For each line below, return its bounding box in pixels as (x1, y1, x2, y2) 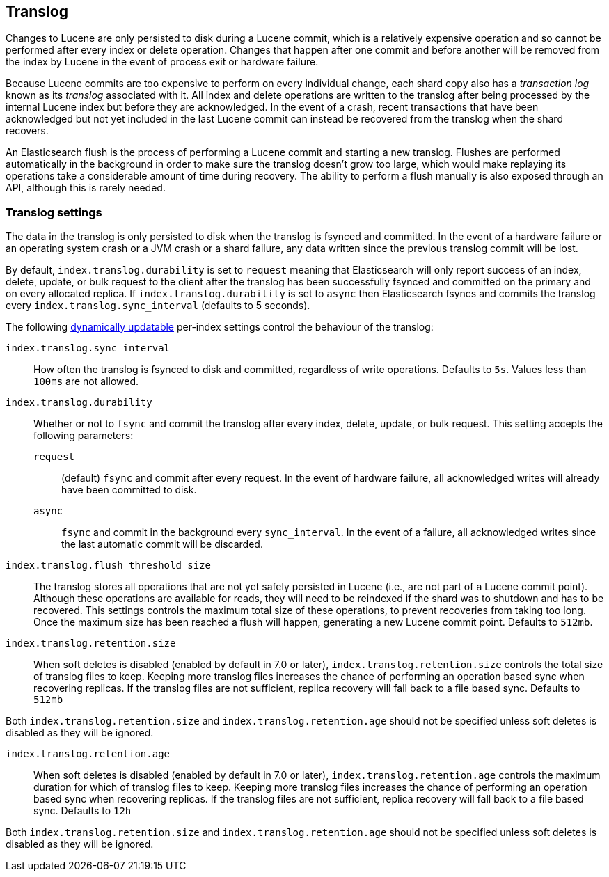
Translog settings (6, 205, 102, 219)
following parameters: (33, 429, 134, 442)
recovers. (6, 125, 49, 137)
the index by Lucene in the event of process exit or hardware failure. (6, 56, 319, 68)
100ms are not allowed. (33, 375, 139, 388)
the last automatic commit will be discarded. (61, 538, 263, 551)
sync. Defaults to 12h (33, 805, 132, 817)
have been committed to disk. (61, 484, 197, 496)
